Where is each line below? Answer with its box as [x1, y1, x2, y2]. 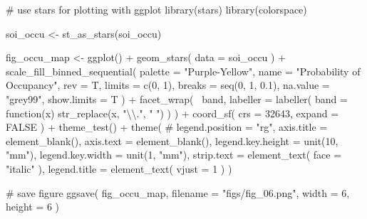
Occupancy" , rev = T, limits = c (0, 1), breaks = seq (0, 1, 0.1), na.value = [6, 78, 330, 92]
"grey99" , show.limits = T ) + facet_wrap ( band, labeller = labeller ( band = [6, 91, 348, 106]
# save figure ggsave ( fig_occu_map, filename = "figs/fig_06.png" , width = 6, [6, 185, 350, 200]
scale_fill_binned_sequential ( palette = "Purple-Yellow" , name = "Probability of [6, 63, 361, 78]
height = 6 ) [6, 199, 60, 214]
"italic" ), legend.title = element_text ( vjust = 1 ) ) [6, 161, 232, 176]
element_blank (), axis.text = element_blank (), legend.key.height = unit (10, [6, 133, 338, 148]
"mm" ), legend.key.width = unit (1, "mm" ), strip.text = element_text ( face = [6, 147, 342, 162]
